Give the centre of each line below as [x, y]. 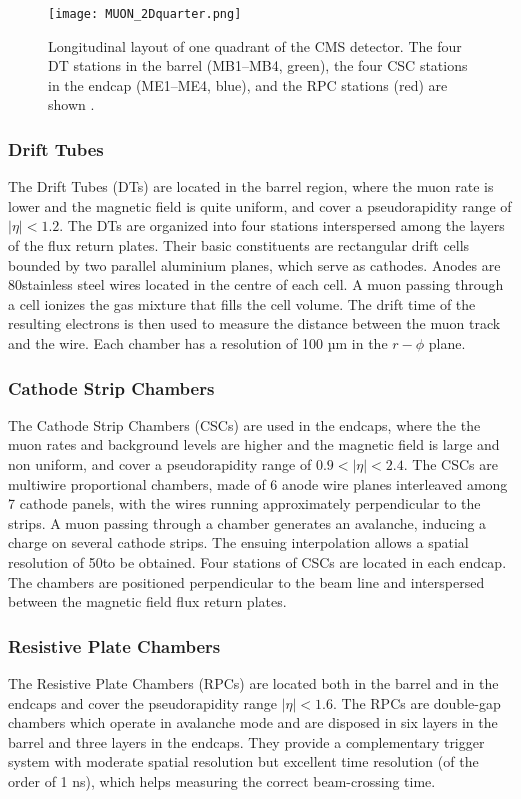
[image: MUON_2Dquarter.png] [145, 14]
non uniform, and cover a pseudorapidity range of [160, 464]
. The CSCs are [450, 464]
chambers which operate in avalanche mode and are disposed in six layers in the [253, 722]
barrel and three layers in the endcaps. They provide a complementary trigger [246, 741]
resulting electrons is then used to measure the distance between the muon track [254, 323]
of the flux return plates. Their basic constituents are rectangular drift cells [239, 245]
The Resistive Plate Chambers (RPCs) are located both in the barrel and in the [253, 682]
